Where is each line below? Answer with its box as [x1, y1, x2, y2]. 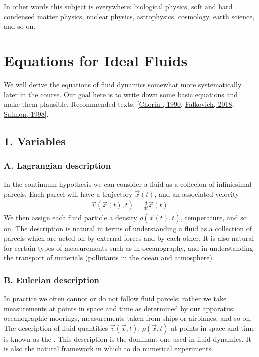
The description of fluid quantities [4, 322, 108, 333]
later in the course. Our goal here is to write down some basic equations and [4, 89, 238, 99]
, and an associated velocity [154, 188, 239, 199]
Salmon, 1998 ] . [4, 108, 49, 119]
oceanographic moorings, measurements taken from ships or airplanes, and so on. [4, 313, 252, 323]
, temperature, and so [180, 212, 247, 222]
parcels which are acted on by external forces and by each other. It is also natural [4, 233, 254, 243]
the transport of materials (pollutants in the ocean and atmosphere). [4, 252, 214, 263]
